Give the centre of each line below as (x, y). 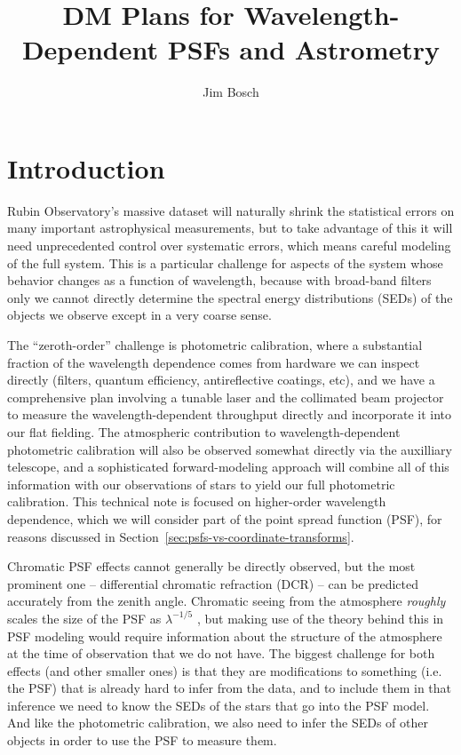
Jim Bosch (231, 92)
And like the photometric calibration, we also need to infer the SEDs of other (218, 723)
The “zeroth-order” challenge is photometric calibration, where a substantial (215, 345)
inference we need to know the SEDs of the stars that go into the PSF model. (219, 705)
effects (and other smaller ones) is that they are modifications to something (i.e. (225, 670)
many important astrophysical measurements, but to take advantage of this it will (230, 228)
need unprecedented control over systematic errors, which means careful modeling (229, 246)
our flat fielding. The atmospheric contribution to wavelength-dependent (204, 431)
